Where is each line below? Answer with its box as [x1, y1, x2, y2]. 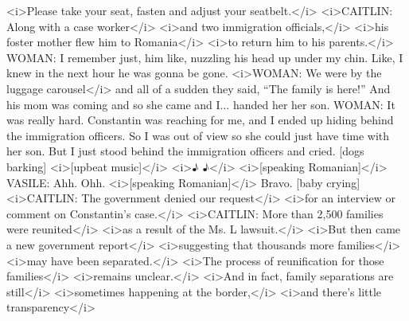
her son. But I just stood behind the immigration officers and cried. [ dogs [6, 143, 364, 159]
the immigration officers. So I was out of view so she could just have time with [6, 127, 390, 143]
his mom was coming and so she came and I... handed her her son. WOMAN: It [6, 96, 395, 112]
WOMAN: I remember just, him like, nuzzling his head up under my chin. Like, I [6, 49, 403, 65]
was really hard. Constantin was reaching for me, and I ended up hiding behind [6, 112, 394, 128]
